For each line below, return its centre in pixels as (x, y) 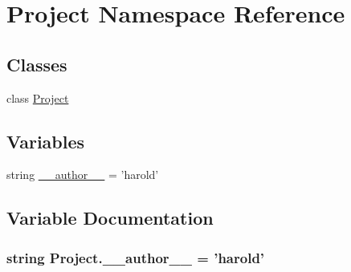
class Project (38, 97)
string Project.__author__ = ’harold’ (136, 257)
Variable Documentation (110, 218)
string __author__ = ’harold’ (83, 175)
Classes (37, 64)
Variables (46, 141)
